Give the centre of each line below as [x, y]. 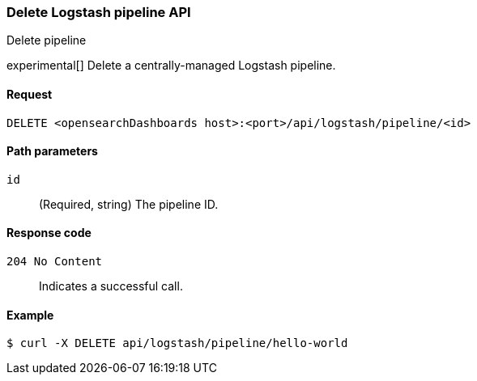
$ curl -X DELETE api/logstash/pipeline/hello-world [177, 343]
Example [30, 315]
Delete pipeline [47, 40]
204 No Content [55, 262]
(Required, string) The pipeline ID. [129, 204]
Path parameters [52, 151]
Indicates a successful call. [111, 286]
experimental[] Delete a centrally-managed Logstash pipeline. [171, 66]
